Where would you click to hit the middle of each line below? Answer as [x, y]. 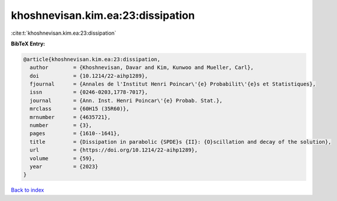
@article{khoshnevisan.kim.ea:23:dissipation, [92, 59]
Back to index [27, 190]
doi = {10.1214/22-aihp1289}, [89, 76]
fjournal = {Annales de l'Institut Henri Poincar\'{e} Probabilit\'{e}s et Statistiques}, [173, 84]
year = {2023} [64, 167]
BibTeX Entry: [28, 44]
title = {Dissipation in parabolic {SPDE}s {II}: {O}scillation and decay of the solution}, [181, 142]
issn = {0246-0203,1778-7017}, [89, 92]
